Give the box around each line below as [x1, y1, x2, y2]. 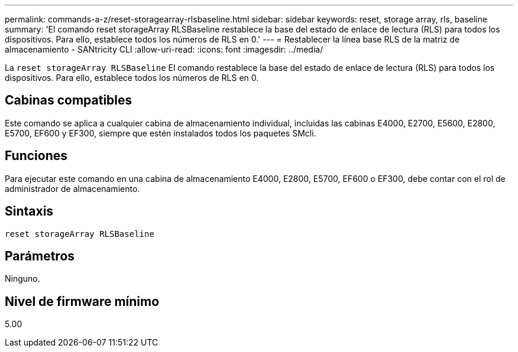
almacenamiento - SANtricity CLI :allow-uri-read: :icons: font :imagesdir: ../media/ [5, 44, 323, 54]
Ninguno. [5, 273, 40, 284]
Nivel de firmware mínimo [5, 294, 160, 309]
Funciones [5, 148, 68, 164]
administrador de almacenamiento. [5, 183, 140, 194]
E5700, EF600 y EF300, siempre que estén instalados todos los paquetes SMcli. [5, 128, 316, 138]
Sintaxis [5, 204, 54, 219]
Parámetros [5, 248, 75, 263]
